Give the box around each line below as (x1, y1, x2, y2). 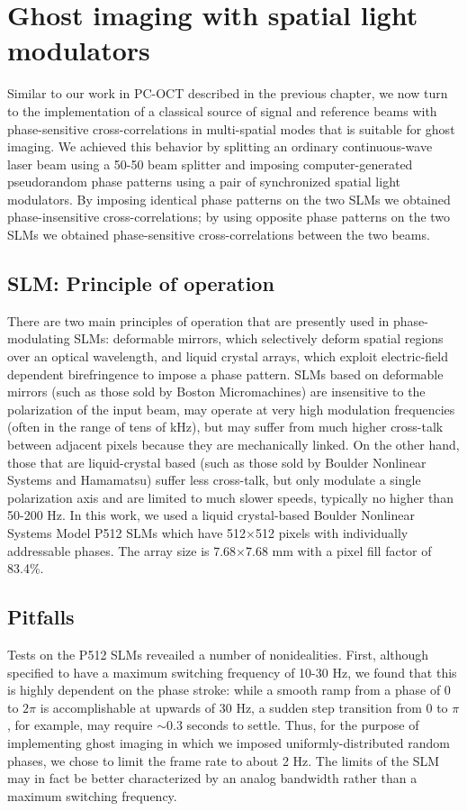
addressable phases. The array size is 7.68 (7, 541, 237, 560)
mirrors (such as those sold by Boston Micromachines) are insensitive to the (7, 382, 426, 401)
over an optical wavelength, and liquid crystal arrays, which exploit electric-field (7, 347, 448, 366)
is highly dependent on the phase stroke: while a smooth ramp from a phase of (7, 680, 441, 699)
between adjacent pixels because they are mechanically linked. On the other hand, (7, 435, 460, 454)
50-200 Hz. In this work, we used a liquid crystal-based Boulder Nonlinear (7, 506, 415, 524)
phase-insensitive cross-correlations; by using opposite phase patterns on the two (7, 207, 451, 226)
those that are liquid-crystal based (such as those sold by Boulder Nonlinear (7, 452, 427, 471)
